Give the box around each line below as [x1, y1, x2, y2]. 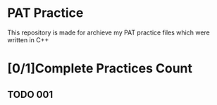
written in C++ [7, 35, 49, 44]
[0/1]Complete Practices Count [7, 61, 192, 77]
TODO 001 [7, 88, 54, 100]
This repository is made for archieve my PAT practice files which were [7, 28, 210, 37]
